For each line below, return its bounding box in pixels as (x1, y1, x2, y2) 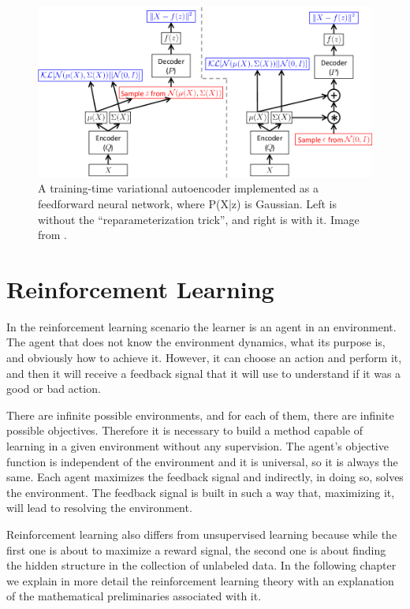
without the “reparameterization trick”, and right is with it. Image (38, 211, 360, 227)
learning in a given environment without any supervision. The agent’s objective (6, 438, 389, 454)
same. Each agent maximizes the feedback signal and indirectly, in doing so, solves (6, 469, 404, 485)
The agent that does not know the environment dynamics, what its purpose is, (6, 334, 386, 350)
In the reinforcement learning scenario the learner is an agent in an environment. (6, 318, 397, 334)
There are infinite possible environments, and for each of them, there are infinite (6, 406, 394, 423)
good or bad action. (6, 380, 101, 397)
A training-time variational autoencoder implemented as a (38, 180, 319, 196)
